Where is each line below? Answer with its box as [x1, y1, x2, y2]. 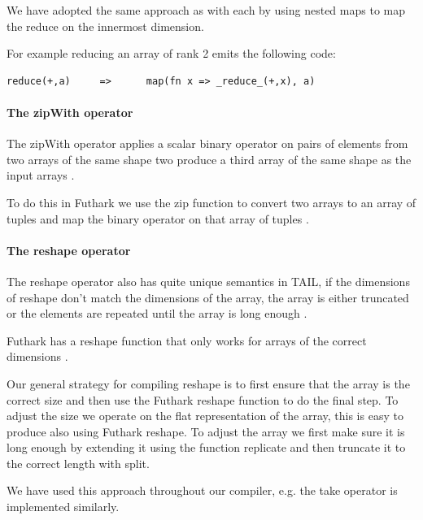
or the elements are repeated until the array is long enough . [7, 305, 307, 322]
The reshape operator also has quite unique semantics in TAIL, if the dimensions [7, 272, 410, 289]
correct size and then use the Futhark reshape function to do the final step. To [7, 391, 399, 408]
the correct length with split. [7, 454, 150, 471]
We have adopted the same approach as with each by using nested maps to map [7, 2, 405, 18]
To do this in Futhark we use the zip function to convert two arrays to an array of [7, 193, 416, 210]
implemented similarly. [7, 498, 120, 515]
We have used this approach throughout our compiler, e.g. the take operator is [7, 482, 398, 499]
